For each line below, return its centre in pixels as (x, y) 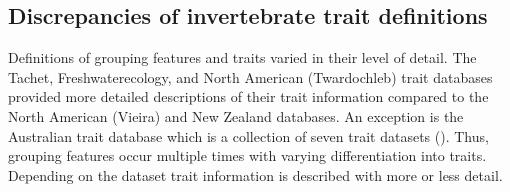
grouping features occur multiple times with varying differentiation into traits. (247, 155)
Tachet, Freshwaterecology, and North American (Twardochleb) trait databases (250, 76)
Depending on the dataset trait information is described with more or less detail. (255, 174)
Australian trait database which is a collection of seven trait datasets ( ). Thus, (248, 135)
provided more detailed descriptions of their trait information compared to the (248, 96)
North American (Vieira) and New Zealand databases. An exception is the (236, 115)
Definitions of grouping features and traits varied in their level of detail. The (242, 57)
